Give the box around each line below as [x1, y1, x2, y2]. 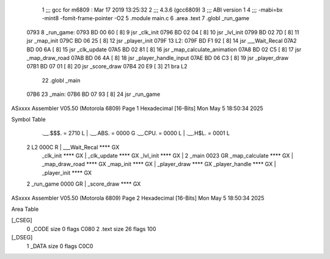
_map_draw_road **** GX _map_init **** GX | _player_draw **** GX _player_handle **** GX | [42, 161, 276, 168]
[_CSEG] [11, 217, 33, 224]
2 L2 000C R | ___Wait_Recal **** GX [26, 144, 120, 151]
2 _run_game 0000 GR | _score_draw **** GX [26, 180, 141, 188]
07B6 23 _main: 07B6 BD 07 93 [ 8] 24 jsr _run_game [26, 90, 161, 98]
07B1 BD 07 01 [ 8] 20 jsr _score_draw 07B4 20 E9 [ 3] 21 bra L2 [26, 63, 188, 70]
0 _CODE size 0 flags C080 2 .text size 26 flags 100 [26, 225, 156, 232]
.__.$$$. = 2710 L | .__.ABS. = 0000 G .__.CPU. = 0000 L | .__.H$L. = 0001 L [42, 129, 230, 137]
